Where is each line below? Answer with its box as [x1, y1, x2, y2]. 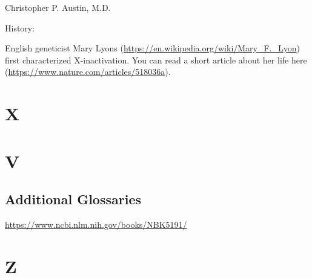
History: [5, 21, 35, 34]
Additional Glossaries [5, 190, 141, 208]
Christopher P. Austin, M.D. [5, 1, 111, 13]
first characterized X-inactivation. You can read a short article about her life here [5, 53, 307, 66]
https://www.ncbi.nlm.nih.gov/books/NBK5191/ [5, 218, 187, 230]
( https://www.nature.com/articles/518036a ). [5, 65, 171, 78]
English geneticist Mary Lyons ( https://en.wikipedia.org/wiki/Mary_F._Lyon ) [5, 42, 300, 54]
